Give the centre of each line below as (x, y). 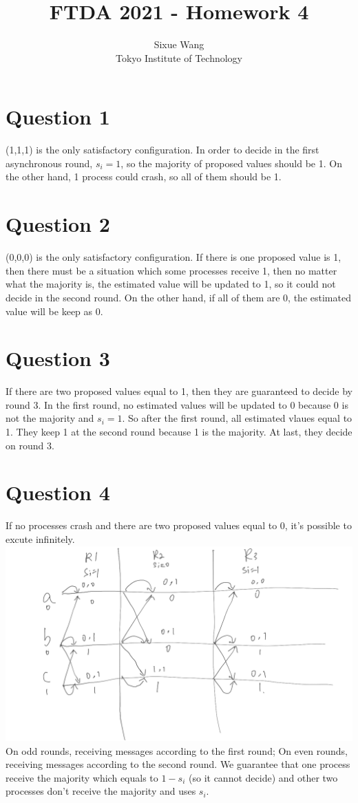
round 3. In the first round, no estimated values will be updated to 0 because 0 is (177, 404)
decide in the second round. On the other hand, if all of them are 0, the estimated (178, 297)
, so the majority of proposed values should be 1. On (231, 163)
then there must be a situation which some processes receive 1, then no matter (171, 270)
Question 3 (58, 358)
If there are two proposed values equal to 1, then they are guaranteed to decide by (179, 391)
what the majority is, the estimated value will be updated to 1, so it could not (171, 284)
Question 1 (58, 117)
